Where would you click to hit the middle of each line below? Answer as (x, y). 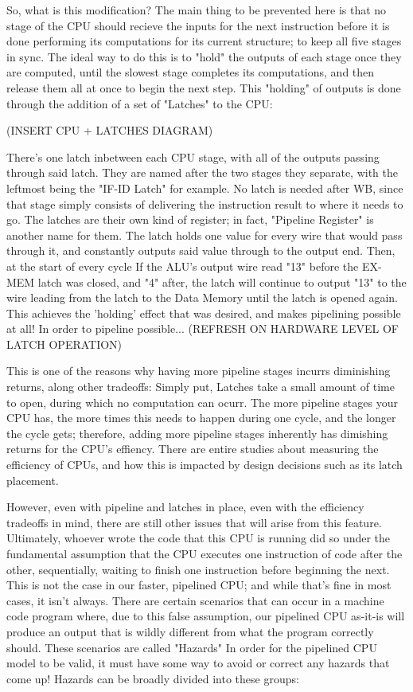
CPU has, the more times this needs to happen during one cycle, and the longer (201, 418)
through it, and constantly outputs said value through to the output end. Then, (201, 250)
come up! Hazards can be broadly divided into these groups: (153, 678)
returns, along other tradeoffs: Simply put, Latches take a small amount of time (201, 387)
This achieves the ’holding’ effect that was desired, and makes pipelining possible (204, 313)
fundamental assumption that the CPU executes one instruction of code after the (205, 553)
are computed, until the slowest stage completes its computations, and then (191, 72)
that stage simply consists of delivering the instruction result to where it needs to (205, 203)
